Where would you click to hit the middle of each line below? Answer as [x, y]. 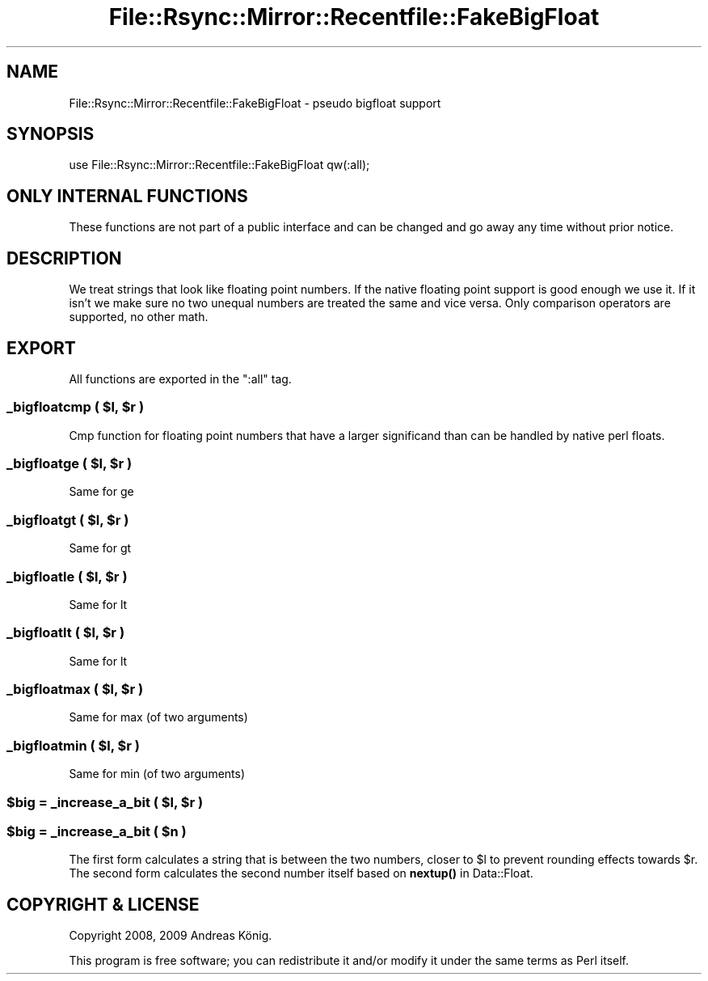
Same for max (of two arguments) [158, 717]
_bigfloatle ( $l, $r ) [67, 576]
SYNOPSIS [51, 134]
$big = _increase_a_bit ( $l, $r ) [105, 802]
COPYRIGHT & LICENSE [103, 904]
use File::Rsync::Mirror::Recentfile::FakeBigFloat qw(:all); [219, 165]
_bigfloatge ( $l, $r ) [70, 464]
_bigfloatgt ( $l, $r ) [68, 520]
